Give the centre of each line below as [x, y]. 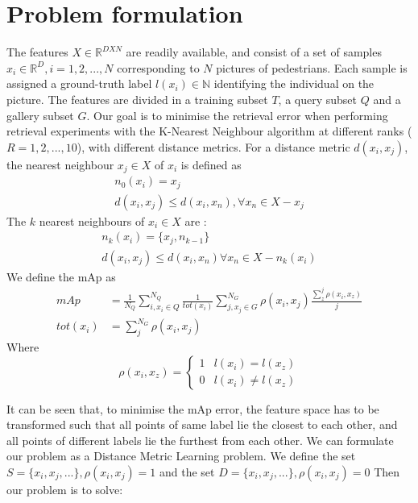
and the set [187, 471]
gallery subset [40, 115]
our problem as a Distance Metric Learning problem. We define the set [181, 456]
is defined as [211, 164]
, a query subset [318, 99]
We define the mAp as [61, 276]
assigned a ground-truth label [79, 83]
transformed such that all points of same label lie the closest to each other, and [202, 424]
